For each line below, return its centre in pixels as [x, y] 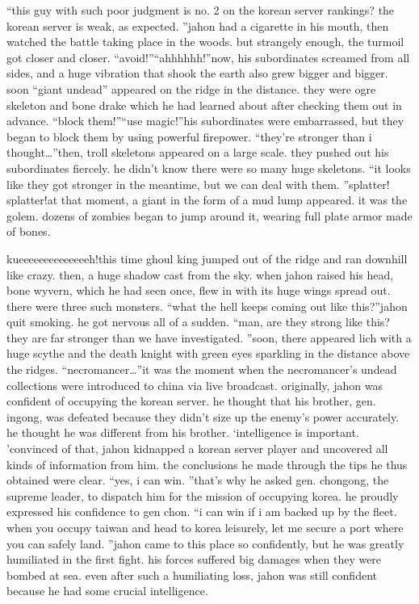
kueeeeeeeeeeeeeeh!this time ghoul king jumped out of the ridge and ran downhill [207, 258]
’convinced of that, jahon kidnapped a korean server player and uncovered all [197, 449]
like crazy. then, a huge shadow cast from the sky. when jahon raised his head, [200, 274]
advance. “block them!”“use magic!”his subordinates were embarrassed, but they [205, 121]
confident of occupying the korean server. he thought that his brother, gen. [191, 401]
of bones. [29, 231]
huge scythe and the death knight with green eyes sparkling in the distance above [208, 353]
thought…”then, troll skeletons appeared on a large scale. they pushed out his [198, 152]
